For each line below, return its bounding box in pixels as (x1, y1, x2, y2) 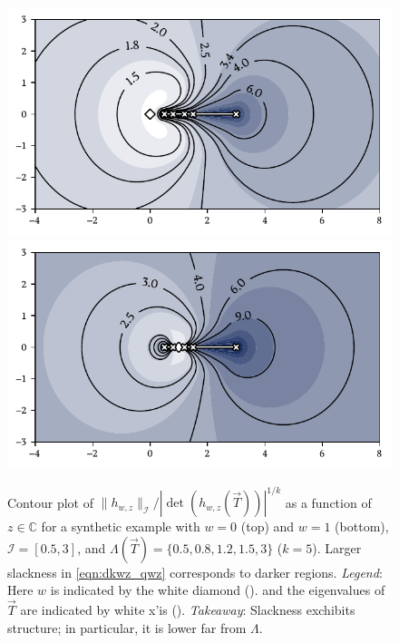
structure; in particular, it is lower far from (7, 618, 247, 637)
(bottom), (335, 517, 389, 536)
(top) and (240, 517, 295, 536)
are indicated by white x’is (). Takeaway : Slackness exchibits (20, 600, 355, 619)
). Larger (312, 538, 362, 557)
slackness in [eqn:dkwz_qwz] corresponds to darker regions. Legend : (7, 562, 383, 581)
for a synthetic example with (41, 517, 200, 536)
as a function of (285, 492, 372, 511)
